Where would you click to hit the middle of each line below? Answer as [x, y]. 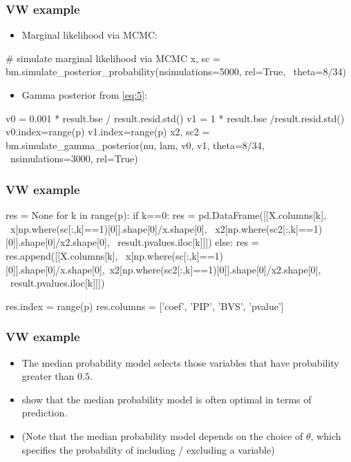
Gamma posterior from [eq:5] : [84, 95]
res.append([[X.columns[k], [62, 255]
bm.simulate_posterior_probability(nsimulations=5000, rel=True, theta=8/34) [176, 71]
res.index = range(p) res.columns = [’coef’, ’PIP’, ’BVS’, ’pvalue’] [145, 306]
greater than [48, 376]
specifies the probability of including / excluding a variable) [148, 449]
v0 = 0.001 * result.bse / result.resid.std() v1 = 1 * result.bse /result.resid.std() [175, 118]
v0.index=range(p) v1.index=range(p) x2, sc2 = [108, 132]
